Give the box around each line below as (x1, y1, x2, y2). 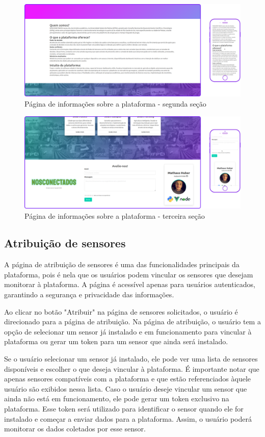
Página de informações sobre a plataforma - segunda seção (24, 98, 206, 109)
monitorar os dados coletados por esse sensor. (4, 423, 146, 434)
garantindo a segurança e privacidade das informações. (4, 289, 174, 300)
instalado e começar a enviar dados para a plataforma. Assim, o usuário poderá (4, 413, 252, 424)
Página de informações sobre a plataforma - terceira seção (24, 210, 205, 221)
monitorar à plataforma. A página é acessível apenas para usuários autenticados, (4, 279, 255, 290)
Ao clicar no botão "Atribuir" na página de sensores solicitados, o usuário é (4, 306, 238, 317)
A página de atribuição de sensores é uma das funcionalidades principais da (4, 259, 240, 270)
